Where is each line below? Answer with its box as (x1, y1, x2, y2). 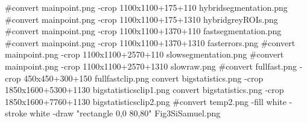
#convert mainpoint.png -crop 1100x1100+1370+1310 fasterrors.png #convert (5, 36, 296, 49)
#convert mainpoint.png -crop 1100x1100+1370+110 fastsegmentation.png (5, 25, 282, 37)
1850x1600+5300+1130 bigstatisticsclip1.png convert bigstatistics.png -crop (5, 83, 284, 96)
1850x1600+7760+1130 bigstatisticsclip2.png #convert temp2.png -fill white (5, 95, 286, 107)
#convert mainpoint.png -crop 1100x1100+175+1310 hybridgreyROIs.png (5, 13, 278, 25)
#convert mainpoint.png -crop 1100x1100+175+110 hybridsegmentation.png (5, 1, 288, 13)
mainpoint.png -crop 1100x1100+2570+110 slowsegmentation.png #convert (5, 48, 284, 61)
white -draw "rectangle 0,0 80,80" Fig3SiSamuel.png (30, 107, 221, 119)
